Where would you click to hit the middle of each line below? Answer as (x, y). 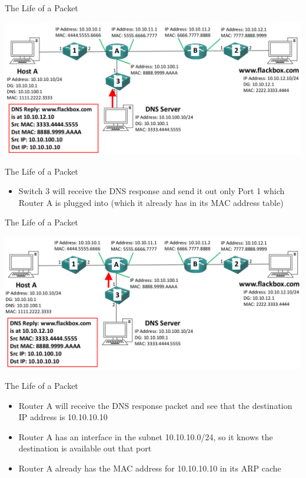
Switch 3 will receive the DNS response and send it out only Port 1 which (152, 191)
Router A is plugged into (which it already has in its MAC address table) (151, 202)
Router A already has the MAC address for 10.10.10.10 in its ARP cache (150, 468)
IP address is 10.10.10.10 (63, 417)
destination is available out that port (85, 448)
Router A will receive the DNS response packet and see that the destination (155, 405)
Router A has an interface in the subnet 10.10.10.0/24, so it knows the (146, 436)
